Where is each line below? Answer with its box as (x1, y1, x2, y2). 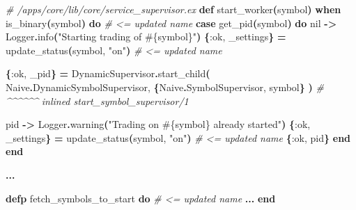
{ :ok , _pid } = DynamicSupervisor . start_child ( (6, 66, 210, 81)
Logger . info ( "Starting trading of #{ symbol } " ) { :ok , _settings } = (6, 29, 286, 44)
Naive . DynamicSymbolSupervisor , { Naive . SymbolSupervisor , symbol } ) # (6, 79, 324, 94)
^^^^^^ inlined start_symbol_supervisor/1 (6, 93, 189, 108)
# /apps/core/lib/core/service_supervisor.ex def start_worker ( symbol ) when (6, 2, 341, 16)
